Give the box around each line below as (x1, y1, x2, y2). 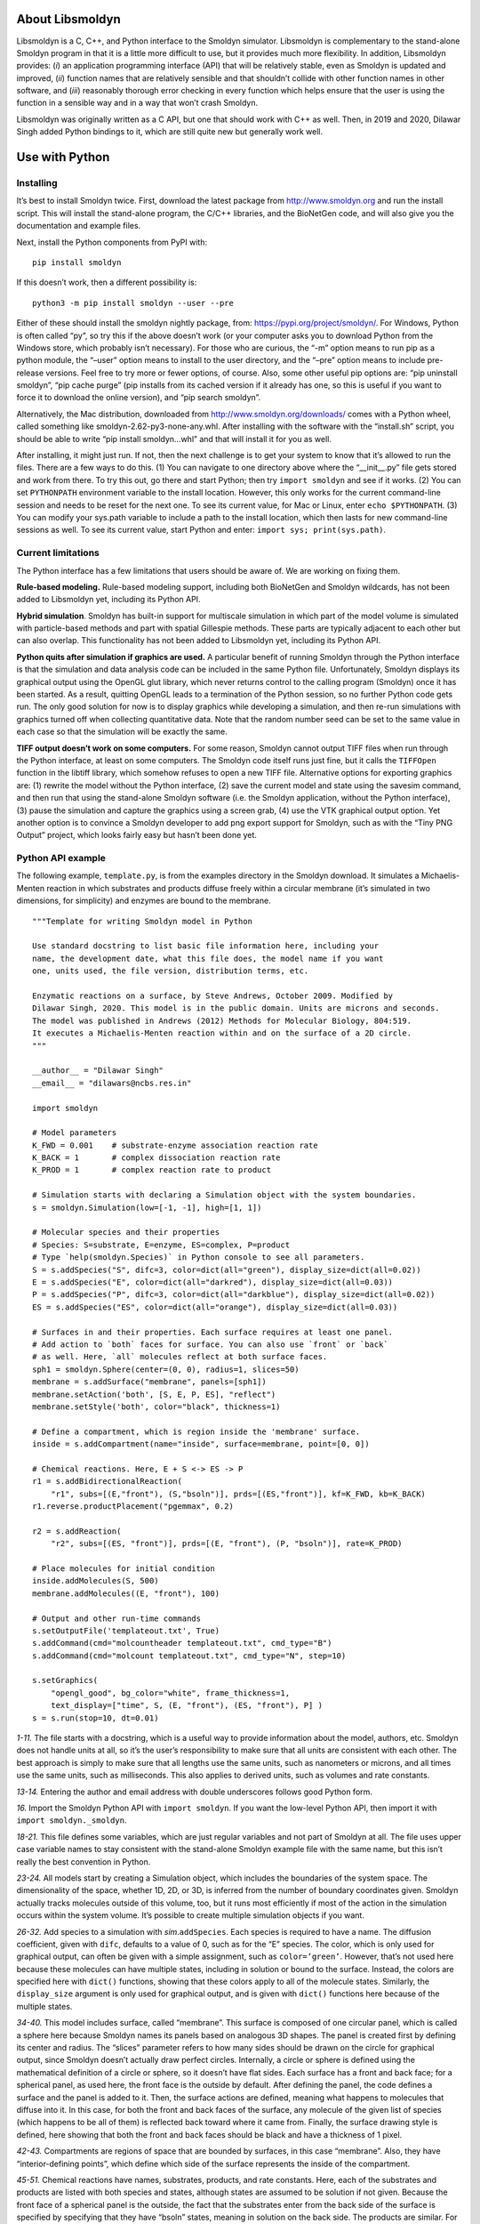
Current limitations (16, 547, 100, 560)
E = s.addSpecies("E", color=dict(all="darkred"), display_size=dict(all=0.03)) (32, 1277, 394, 1287)
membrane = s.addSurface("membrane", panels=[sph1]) (32, 1377, 267, 1387)
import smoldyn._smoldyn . (16, 1815, 127, 1825)
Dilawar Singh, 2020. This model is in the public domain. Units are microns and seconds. (32, 1003, 440, 1013)
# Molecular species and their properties (32, 1228, 220, 1237)
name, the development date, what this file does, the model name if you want (32, 953, 384, 963)
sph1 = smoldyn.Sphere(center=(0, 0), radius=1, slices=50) (32, 1364, 300, 1374)
